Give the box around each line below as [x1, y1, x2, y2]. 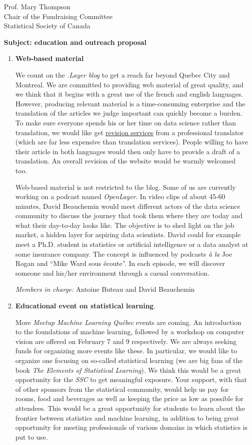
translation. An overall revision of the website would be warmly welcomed [15, 156, 236, 166]
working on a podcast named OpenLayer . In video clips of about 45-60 [15, 191, 225, 202]
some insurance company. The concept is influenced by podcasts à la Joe [15, 248, 232, 259]
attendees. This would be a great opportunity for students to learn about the [15, 403, 245, 413]
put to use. [15, 431, 48, 442]
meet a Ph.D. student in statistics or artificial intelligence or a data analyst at [15, 239, 249, 249]
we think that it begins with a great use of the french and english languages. [15, 89, 243, 99]
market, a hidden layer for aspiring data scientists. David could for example [15, 229, 241, 240]
